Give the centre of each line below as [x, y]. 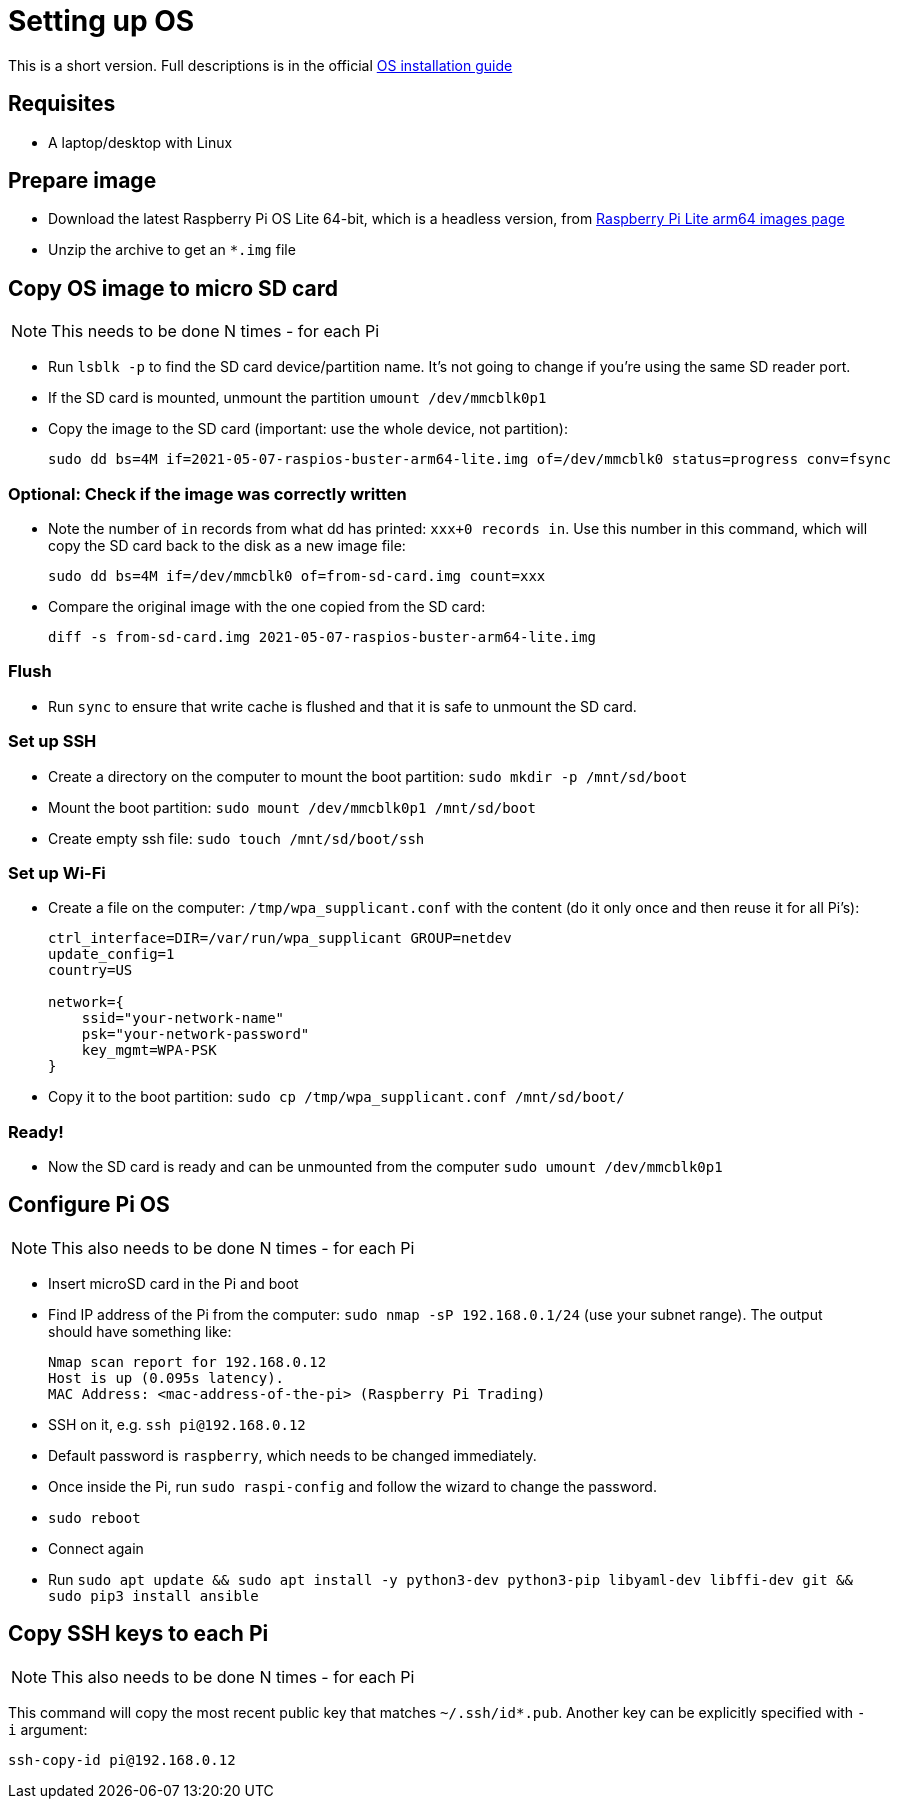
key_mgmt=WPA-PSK [149, 1050]
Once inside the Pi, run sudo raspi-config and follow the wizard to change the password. [352, 1486]
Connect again [96, 1548]
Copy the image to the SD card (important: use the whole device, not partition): [308, 429]
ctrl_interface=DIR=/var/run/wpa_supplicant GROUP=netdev [280, 938]
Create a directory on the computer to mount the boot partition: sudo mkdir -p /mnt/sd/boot [368, 776]
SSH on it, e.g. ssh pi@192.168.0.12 [177, 1424]
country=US [90, 970]
